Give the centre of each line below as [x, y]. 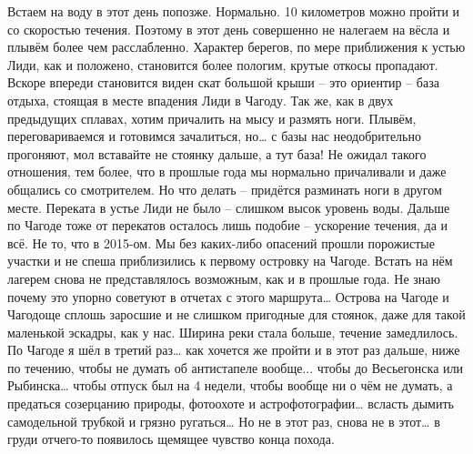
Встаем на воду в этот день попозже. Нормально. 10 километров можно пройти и [234, 11]
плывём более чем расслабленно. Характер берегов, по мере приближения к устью [236, 47]
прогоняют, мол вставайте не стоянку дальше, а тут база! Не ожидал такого [217, 153]
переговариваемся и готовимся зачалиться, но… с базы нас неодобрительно [214, 136]
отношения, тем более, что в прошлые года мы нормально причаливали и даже [227, 172]
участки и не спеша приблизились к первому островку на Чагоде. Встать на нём [230, 261]
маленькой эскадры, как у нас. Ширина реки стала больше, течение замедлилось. [233, 332]
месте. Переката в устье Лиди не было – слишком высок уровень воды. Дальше [229, 207]
